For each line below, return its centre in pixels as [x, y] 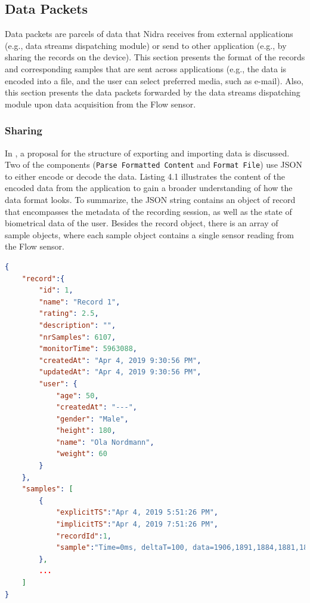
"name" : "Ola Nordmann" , [105, 442]
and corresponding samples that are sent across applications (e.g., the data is [146, 68]
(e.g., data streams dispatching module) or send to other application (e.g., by [146, 45]
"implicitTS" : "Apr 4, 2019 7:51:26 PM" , [137, 524]
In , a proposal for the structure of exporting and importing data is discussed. [147, 153]
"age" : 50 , [77, 396]
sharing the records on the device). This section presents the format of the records [155, 57]
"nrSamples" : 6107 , [77, 337]
